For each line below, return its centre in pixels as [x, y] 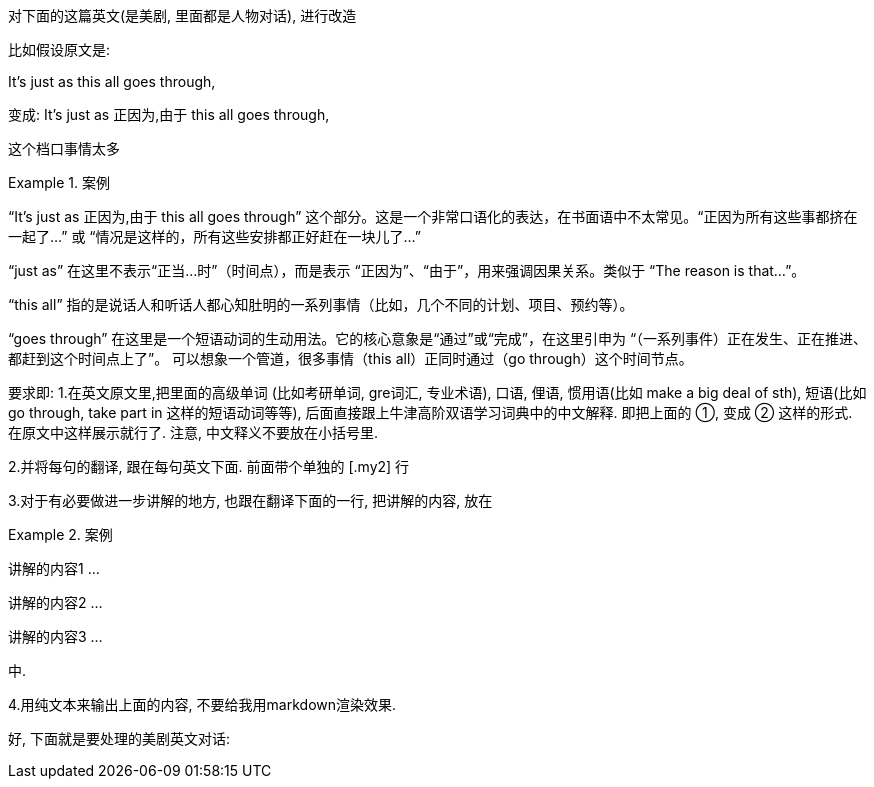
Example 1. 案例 [59, 182]
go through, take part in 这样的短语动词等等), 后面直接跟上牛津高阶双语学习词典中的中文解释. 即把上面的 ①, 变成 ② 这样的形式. [430, 412]
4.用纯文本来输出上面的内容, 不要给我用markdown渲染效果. [202, 704]
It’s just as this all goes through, [112, 81]
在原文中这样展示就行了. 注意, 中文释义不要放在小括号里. [193, 432]
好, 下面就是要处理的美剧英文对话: [119, 738]
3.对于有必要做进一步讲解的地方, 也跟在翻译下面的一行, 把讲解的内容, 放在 [250, 500]
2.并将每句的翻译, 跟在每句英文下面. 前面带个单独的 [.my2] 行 [209, 466]
